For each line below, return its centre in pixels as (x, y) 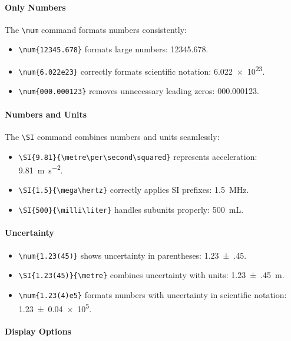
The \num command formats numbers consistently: (96, 29)
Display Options (38, 331)
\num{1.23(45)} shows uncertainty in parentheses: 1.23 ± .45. (133, 255)
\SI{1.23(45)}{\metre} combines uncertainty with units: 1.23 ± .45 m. (151, 275)
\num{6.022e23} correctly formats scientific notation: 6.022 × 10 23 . (142, 70)
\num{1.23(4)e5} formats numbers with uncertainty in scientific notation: (153, 294)
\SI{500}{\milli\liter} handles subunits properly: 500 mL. (131, 210)
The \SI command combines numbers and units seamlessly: (112, 136)
